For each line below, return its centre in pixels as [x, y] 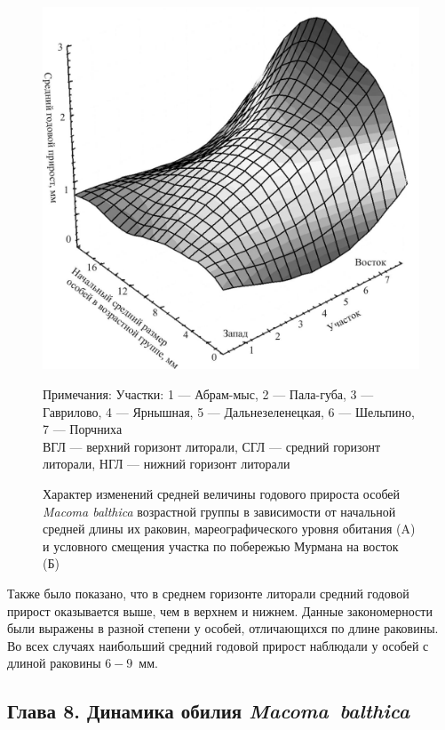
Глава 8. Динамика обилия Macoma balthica [209, 711]
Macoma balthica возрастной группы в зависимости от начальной [219, 511]
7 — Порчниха [83, 429]
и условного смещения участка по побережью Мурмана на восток [221, 545]
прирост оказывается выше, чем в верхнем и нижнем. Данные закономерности [220, 610]
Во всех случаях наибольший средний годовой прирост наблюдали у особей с [218, 645]
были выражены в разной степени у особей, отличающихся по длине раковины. [223, 628]
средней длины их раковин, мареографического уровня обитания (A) [229, 529]
